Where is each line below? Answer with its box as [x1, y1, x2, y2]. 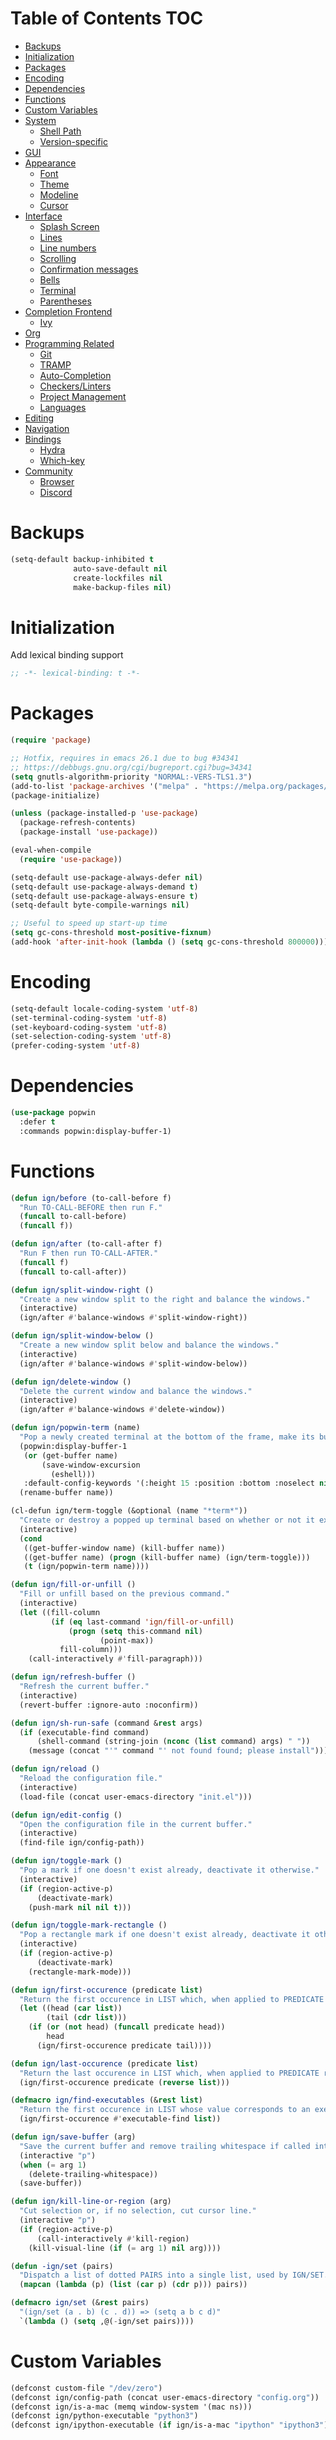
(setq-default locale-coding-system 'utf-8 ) [10, 1003, 199, 1014]
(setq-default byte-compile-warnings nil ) [10, 900, 190, 911]
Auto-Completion [39, 369, 112, 381]
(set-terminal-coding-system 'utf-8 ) [10, 1013, 168, 1023]
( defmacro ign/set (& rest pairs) [10, 2298, 150, 2308]
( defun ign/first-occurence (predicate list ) [10, 1985, 203, 1995]
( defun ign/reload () [10, 1764, 101, 1774]
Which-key [39, 454, 85, 466]
